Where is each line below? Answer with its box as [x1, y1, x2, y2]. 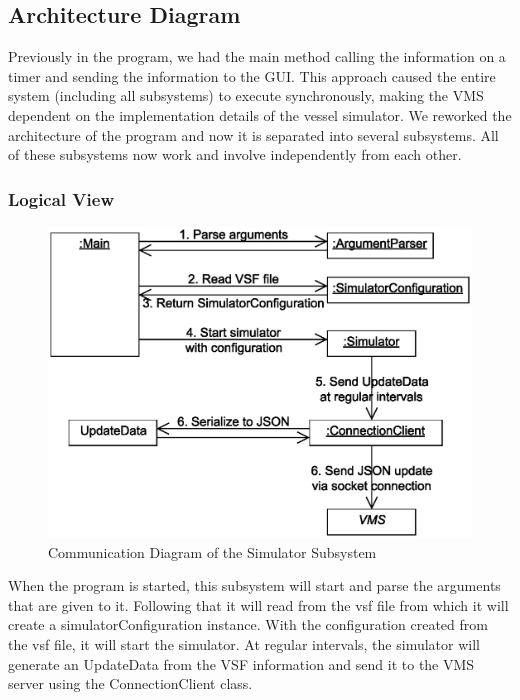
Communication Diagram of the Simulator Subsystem [48, 541, 377, 562]
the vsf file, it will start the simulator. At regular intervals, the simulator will [8, 633, 480, 654]
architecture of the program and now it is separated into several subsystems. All [8, 124, 499, 145]
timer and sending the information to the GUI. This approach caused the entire [8, 65, 496, 86]
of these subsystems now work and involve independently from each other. [8, 144, 462, 165]
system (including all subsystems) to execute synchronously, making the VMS [8, 85, 484, 106]
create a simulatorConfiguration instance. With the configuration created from [8, 614, 488, 635]
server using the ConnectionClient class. [8, 673, 253, 694]
